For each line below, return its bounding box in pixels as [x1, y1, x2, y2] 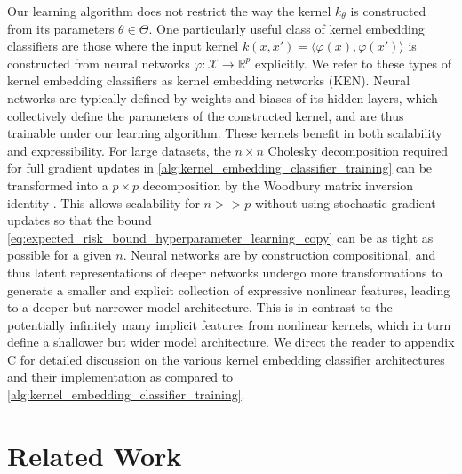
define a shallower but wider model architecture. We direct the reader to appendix [7, 333, 455, 351]
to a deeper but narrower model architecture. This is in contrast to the [7, 298, 393, 317]
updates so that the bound [7, 211, 152, 229]
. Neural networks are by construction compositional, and [123, 245, 436, 264]
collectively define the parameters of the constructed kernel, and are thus [7, 106, 404, 125]
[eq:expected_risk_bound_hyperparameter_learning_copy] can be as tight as [7, 228, 434, 246]
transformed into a [7, 175, 108, 194]
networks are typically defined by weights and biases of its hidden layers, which [7, 88, 438, 107]
